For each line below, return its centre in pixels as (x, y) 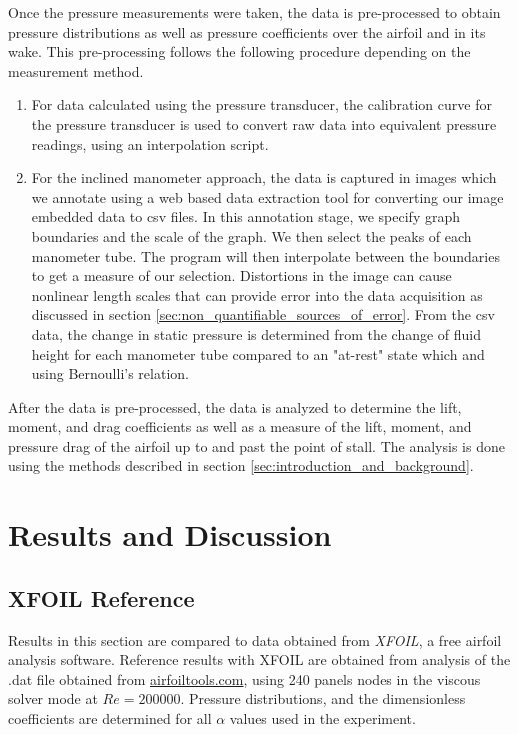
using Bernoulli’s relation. (110, 373)
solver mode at (53, 698)
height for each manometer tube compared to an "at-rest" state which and (258, 353)
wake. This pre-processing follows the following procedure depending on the (239, 51)
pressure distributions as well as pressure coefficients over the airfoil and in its (247, 31)
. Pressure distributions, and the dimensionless (323, 698)
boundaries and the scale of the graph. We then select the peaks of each (251, 235)
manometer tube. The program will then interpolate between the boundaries (265, 255)
